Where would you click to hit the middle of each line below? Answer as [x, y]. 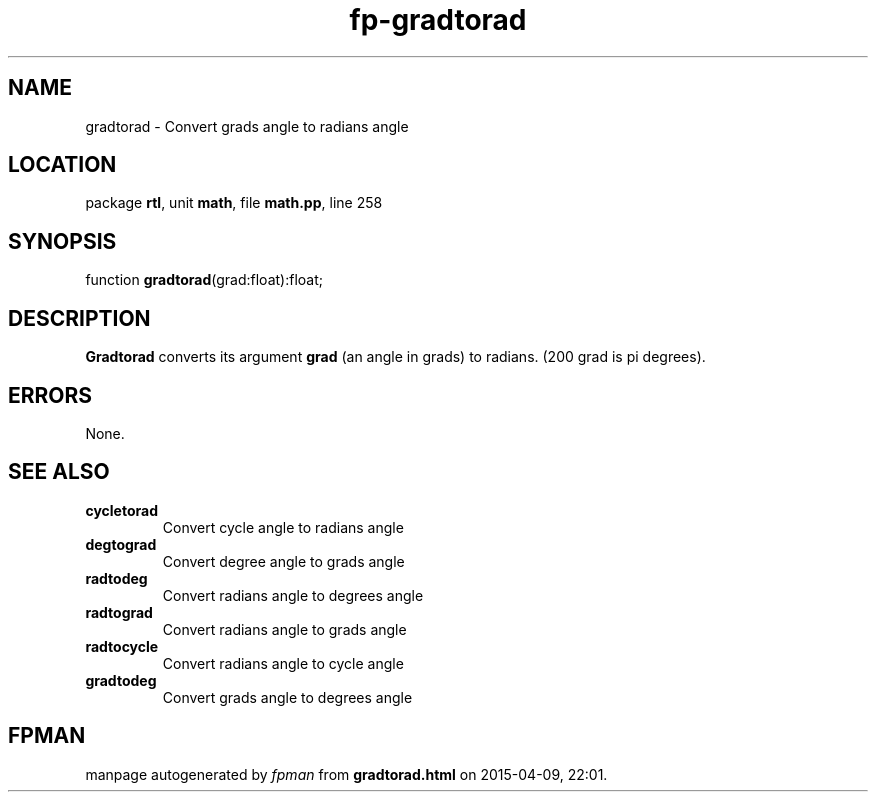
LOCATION [62, 165]
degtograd [121, 544]
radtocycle [122, 646]
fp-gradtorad [438, 20]
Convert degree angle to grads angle [283, 561]
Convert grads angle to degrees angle [287, 697]
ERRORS [50, 395]
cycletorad [121, 510]
